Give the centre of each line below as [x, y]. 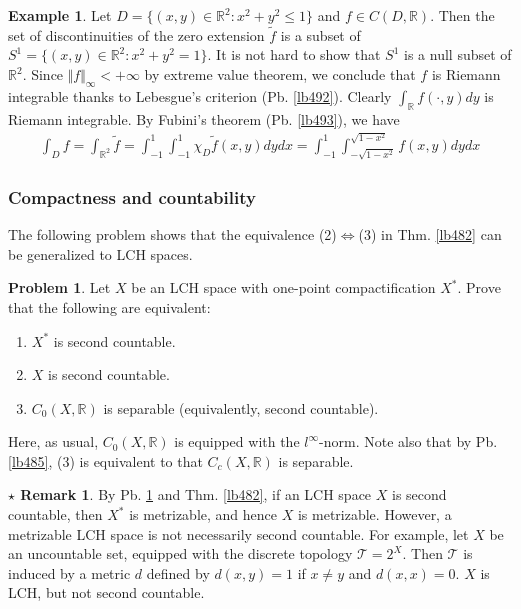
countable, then [55, 514]
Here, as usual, [53, 441]
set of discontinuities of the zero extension [136, 34]
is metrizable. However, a [374, 514]
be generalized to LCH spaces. [100, 253]
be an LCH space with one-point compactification [283, 287]
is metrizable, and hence [203, 514]
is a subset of [320, 34]
